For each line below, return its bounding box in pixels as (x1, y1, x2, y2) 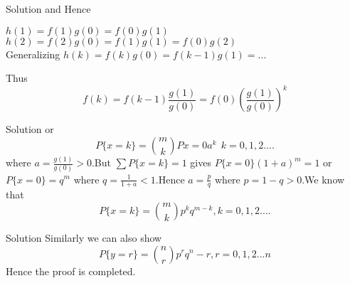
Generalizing (6, 46, 60, 61)
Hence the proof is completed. (6, 263, 136, 278)
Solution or (6, 122, 54, 137)
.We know (302, 171, 345, 186)
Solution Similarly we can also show (6, 230, 162, 245)
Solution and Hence (6, 1, 91, 16)
